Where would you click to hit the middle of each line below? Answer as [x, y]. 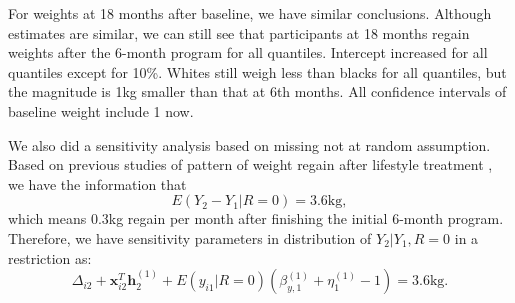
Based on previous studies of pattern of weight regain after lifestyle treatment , [250, 164]
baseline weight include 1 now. [101, 110]
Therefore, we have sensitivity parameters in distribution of [190, 237]
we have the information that [97, 183]
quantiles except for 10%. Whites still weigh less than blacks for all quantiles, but [257, 71]
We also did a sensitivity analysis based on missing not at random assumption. [249, 144]
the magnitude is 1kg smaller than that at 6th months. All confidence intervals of [257, 91]
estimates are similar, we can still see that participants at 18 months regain [239, 32]
